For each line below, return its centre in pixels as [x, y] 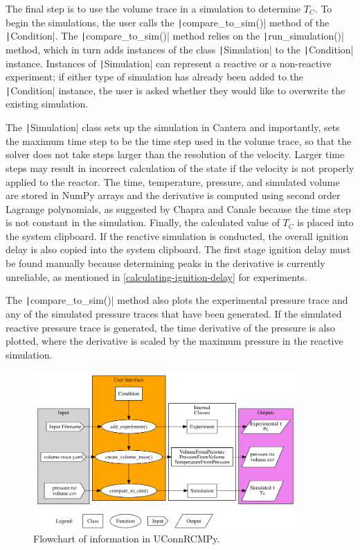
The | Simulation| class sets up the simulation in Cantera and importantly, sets [173, 127]
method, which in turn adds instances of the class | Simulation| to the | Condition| [180, 49]
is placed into [325, 222]
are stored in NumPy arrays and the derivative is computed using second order [173, 195]
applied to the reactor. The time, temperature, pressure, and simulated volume [173, 181]
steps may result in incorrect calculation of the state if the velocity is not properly [180, 167]
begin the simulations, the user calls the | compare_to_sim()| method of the [168, 22]
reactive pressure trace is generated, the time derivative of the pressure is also [170, 327]
